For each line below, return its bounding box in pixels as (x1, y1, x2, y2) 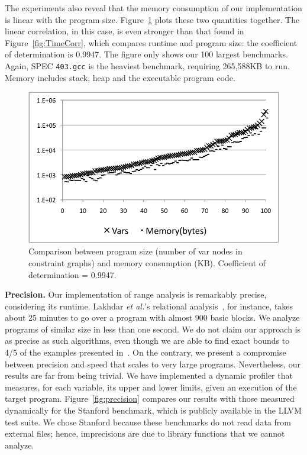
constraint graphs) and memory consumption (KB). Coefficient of (28, 256, 266, 269)
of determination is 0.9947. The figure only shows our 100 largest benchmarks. (5, 48, 288, 60)
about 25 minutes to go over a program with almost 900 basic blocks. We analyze (5, 311, 300, 324)
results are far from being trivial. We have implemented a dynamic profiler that (5, 369, 293, 382)
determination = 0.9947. (28, 268, 117, 280)
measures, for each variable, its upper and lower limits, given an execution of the (5, 380, 297, 393)
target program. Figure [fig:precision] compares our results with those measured (5, 392, 295, 405)
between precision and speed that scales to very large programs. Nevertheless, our (5, 357, 301, 370)
